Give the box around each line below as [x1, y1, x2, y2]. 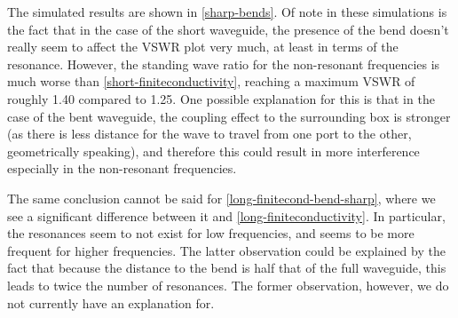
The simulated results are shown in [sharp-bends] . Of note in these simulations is [7, 3, 447, 20]
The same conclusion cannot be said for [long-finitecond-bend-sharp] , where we [7, 188, 436, 207]
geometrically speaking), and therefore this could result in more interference [7, 141, 420, 160]
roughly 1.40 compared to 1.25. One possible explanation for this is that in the [7, 89, 435, 107]
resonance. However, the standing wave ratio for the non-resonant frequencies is [7, 54, 440, 73]
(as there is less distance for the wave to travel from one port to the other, [7, 124, 412, 143]
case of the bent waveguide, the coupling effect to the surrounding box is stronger [7, 107, 451, 125]
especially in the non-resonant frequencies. [7, 159, 237, 178]
